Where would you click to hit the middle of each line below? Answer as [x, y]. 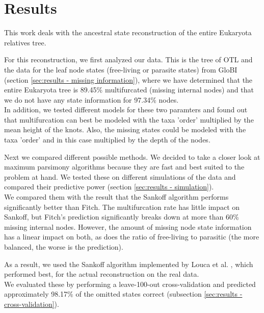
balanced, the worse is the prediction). [64, 247]
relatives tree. [25, 42]
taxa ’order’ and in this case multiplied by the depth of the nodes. [107, 140]
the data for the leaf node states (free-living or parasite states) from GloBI [121, 69]
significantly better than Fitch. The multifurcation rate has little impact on [122, 207]
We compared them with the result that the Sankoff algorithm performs [116, 197]
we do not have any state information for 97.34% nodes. [91, 99]
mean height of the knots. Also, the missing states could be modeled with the [125, 129]
